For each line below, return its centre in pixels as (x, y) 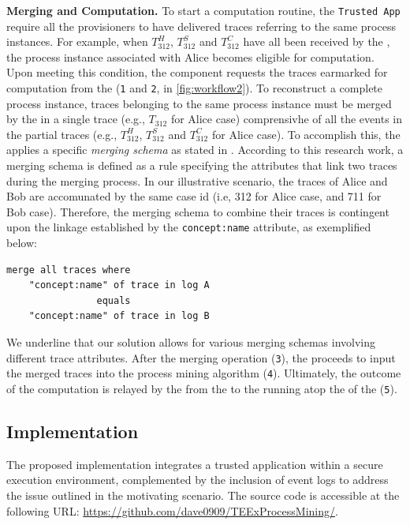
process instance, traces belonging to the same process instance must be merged (199, 103)
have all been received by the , (317, 41)
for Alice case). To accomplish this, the (306, 134)
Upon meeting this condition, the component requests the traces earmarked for (197, 72)
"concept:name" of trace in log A (119, 285)
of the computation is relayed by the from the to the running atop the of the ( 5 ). (202, 388)
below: (22, 243)
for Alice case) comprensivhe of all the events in (286, 119)
